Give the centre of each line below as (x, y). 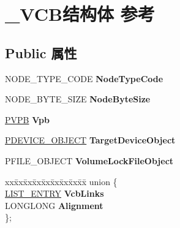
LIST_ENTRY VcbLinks (54, 193)
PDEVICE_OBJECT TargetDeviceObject (90, 140)
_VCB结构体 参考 (80, 14)
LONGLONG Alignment (54, 205)
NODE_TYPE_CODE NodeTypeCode (84, 78)
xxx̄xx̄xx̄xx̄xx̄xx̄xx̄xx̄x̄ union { (61, 181)
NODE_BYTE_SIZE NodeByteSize (78, 99)
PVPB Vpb (27, 119)
